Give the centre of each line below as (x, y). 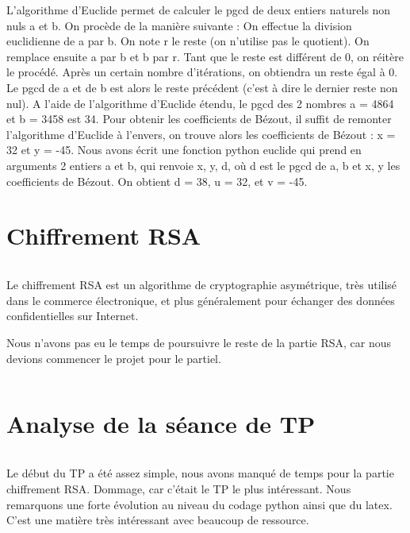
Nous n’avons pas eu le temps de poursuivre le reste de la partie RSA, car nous (199, 343)
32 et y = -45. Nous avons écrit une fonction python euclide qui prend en (184, 150)
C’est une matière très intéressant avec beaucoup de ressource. (158, 520)
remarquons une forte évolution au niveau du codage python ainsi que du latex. (199, 504)
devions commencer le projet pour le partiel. (114, 358)
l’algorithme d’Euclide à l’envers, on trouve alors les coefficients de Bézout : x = (201, 134)
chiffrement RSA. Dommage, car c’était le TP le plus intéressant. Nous (179, 488)
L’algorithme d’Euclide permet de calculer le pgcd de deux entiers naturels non (199, 10)
